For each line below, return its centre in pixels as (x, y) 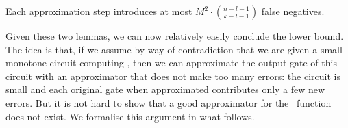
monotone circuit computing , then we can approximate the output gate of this (171, 63)
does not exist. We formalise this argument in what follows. (130, 116)
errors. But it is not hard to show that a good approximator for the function (169, 102)
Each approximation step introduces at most (99, 11)
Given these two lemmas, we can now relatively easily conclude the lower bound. (175, 36)
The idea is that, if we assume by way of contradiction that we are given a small (174, 49)
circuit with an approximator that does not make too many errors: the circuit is (173, 76)
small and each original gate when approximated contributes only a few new (165, 89)
